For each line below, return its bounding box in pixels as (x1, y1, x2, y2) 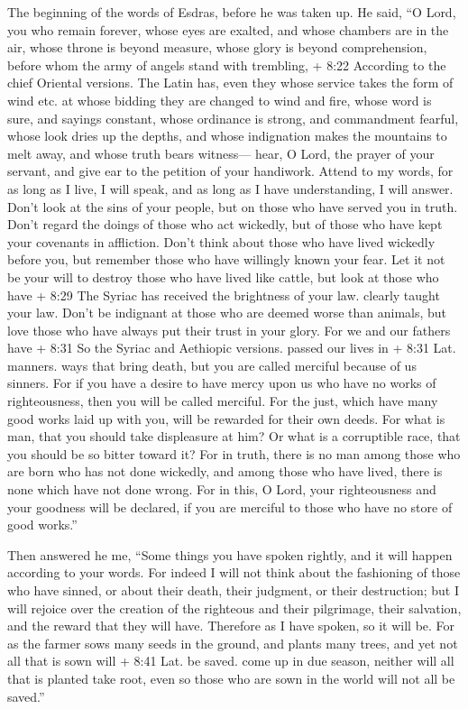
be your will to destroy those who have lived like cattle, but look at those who (7, 267, 439, 286)
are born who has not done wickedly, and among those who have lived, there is (7, 462, 443, 481)
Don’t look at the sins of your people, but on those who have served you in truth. (7, 197, 458, 216)
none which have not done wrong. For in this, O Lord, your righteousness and (7, 480, 436, 499)
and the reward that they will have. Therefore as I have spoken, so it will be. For (7, 616, 455, 635)
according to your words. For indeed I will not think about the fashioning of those (7, 563, 461, 582)
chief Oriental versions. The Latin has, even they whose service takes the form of (7, 73, 454, 92)
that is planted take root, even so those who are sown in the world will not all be (7, 668, 455, 687)
